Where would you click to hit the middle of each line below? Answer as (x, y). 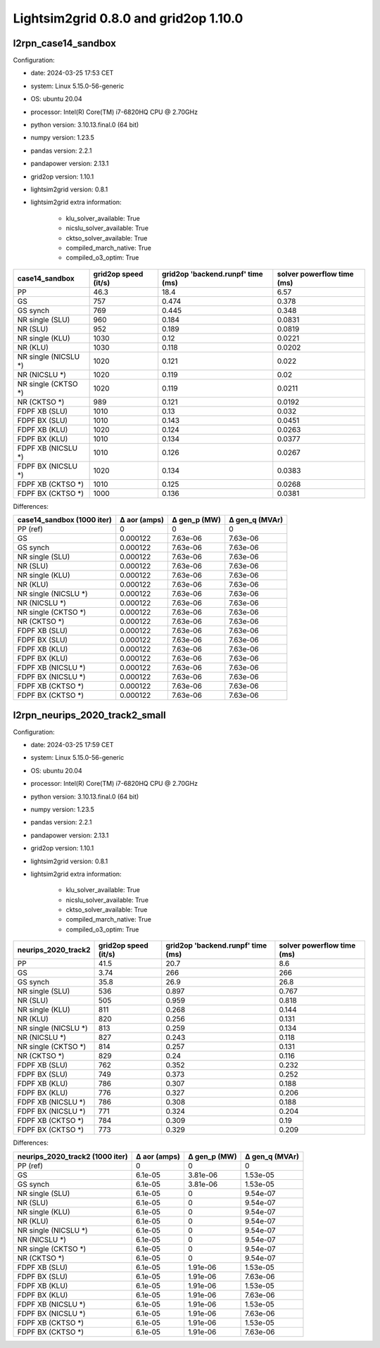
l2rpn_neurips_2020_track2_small (89, 715)
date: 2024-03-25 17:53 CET (72, 73)
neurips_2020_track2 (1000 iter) (72, 1156)
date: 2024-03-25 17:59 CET (72, 745)
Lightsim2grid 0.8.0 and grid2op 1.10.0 (128, 18)
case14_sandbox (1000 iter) (65, 520)
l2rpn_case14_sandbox (64, 43)
